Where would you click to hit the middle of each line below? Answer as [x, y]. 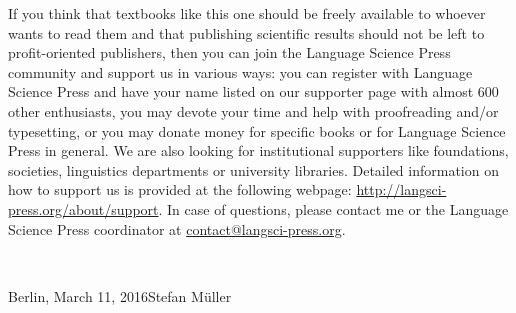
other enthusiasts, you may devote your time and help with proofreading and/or [253, 110]
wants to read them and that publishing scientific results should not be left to [246, 32]
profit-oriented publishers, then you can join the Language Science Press [229, 52]
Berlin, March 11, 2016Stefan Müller [120, 295]
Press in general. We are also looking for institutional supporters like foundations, [258, 150]
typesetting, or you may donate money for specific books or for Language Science [257, 130]
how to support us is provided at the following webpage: [180, 189]
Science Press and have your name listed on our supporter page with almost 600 [253, 91]
